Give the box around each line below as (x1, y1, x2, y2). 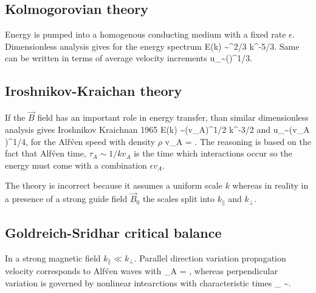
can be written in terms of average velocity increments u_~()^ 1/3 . (5, 52, 253, 64)
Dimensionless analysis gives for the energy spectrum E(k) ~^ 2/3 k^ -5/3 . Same (5, 39, 300, 52)
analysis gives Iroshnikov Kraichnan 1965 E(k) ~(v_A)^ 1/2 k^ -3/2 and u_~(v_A (5, 123, 310, 135)
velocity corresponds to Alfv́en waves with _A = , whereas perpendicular (5, 264, 278, 277)
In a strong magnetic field (5, 251, 101, 264)
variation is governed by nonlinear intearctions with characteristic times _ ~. (5, 276, 291, 289)
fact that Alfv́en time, (5, 147, 86, 160)
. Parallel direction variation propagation (134, 251, 286, 264)
